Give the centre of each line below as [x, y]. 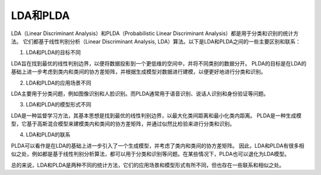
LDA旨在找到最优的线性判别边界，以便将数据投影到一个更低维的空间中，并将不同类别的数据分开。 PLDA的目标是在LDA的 [159, 63]
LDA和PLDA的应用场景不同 [59, 83]
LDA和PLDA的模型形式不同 [59, 105]
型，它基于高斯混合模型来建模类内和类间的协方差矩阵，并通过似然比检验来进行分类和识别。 [123, 124]
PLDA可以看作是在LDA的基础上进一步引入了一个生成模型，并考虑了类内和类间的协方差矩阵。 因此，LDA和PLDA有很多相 [158, 145]
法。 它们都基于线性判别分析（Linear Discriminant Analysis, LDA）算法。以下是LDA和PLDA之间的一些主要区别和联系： [156, 41]
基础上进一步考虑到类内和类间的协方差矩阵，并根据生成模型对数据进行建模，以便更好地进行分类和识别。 [139, 72]
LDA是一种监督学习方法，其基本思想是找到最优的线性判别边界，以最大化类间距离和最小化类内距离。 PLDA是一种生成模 [156, 115]
